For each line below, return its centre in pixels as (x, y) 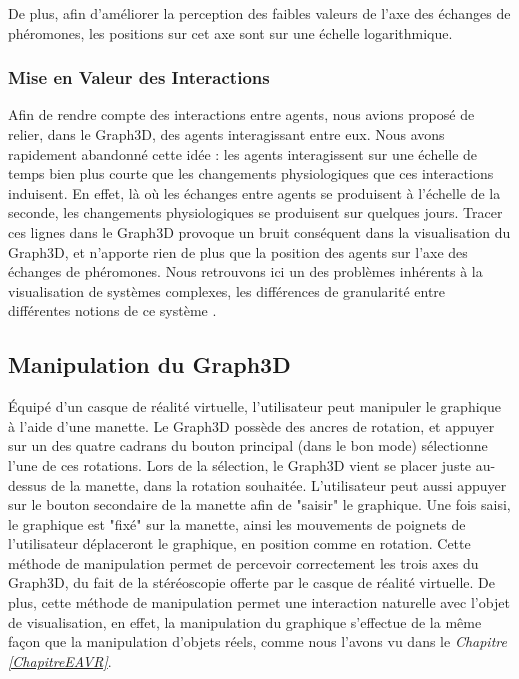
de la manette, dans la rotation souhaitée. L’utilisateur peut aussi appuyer (278, 484)
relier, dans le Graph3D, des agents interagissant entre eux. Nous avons (226, 134)
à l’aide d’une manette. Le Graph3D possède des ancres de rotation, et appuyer (251, 425)
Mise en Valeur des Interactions (139, 77)
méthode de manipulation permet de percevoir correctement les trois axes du (243, 562)
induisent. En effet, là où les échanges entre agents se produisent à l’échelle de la (254, 192)
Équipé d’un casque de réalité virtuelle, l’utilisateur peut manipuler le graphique (254, 406)
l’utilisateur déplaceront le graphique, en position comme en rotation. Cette (239, 543)
